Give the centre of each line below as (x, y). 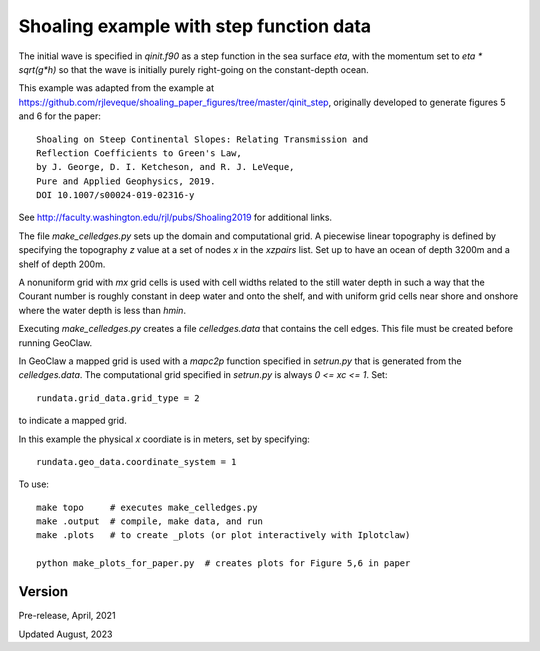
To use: (34, 484)
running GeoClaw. (55, 342)
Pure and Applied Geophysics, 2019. (126, 181)
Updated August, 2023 (65, 634)
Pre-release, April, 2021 (67, 616)
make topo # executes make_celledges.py (147, 507)
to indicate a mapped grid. (72, 421)
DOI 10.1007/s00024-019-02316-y (115, 195)
